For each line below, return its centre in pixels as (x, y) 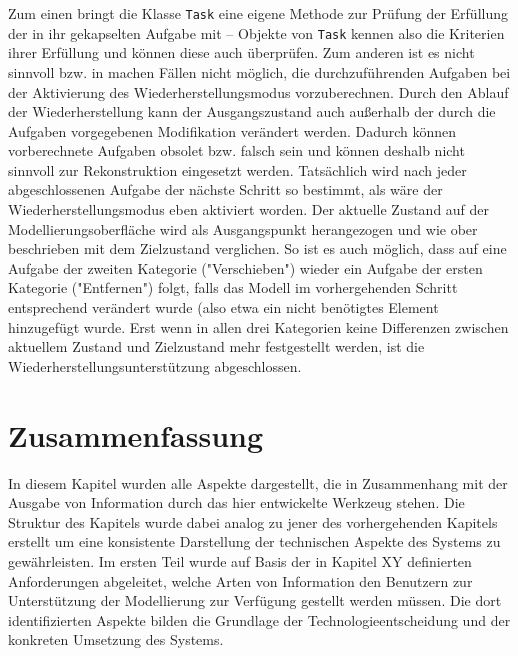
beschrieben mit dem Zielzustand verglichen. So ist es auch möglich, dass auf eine (257, 248)
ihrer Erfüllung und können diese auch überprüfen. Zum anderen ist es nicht (241, 52)
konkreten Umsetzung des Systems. (116, 639)
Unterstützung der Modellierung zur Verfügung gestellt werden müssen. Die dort (255, 600)
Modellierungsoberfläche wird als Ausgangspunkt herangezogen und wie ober (243, 228)
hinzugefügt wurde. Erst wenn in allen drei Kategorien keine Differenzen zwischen (258, 326)
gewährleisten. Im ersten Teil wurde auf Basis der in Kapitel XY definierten (240, 560)
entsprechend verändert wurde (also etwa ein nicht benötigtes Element (223, 307)
